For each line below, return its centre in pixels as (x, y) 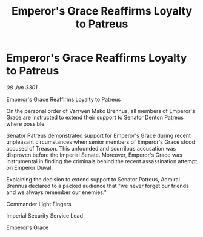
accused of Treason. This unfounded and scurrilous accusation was (91, 148)
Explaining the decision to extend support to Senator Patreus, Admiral (93, 179)
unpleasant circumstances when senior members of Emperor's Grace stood (101, 142)
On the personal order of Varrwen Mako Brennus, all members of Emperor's (101, 111)
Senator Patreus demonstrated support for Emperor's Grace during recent (98, 135)
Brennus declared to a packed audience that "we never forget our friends (98, 186)
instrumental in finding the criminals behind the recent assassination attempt (102, 161)
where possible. (26, 124)
